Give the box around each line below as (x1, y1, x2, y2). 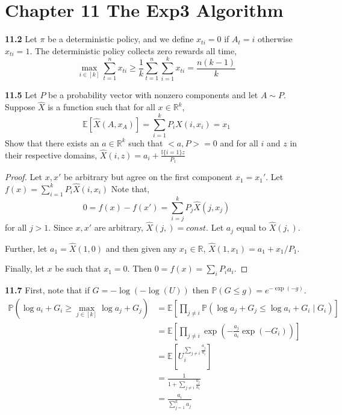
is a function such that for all (48, 101, 155, 113)
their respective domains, (5, 148, 98, 161)
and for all (220, 136, 258, 149)
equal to (236, 221, 267, 234)
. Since (48, 221, 73, 234)
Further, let (5, 242, 48, 254)
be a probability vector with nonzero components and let (48, 89, 258, 101)
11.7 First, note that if (5, 284, 90, 296)
